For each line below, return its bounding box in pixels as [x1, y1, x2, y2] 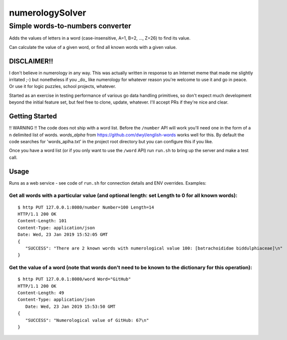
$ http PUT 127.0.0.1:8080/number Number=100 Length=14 [18, 204, 154, 210]
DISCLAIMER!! [9, 57, 54, 65]
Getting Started [9, 112, 57, 121]
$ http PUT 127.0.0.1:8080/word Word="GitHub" [18, 276, 131, 282]
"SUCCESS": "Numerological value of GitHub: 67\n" [25, 318, 149, 323]
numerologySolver [9, 7, 86, 18]
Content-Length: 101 [18, 218, 67, 224]
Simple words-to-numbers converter [9, 21, 131, 30]
